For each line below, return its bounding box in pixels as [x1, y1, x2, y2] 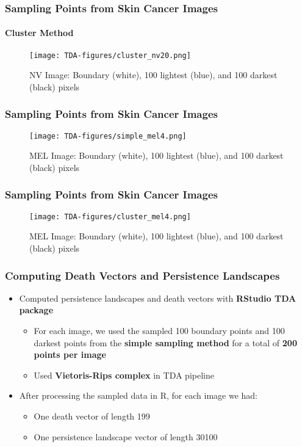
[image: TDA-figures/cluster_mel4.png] [29, 212, 191, 221]
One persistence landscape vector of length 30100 [34, 430, 218, 443]
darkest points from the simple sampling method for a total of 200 [34, 336, 297, 349]
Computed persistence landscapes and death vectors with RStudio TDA [19, 291, 297, 304]
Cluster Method [5, 26, 74, 39]
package [19, 303, 54, 316]
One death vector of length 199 [34, 409, 150, 422]
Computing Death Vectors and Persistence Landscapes [5, 267, 280, 283]
